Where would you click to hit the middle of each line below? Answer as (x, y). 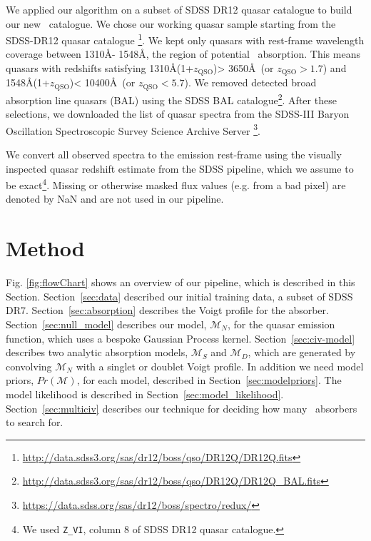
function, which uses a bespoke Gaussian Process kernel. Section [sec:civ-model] (181, 338)
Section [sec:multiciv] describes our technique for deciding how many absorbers (182, 408)
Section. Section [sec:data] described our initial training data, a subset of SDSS (179, 296)
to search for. (35, 422)
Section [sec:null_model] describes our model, (106, 324)
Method (45, 248)
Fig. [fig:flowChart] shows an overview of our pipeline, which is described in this (181, 282)
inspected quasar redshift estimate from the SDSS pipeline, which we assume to (180, 168)
